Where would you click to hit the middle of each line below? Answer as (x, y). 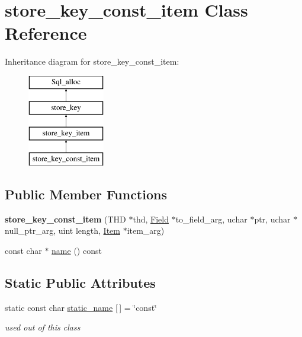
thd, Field (151, 219)
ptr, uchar (272, 219)
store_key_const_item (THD (65, 219)
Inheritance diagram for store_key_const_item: (92, 61)
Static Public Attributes (80, 283)
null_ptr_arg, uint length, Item (62, 231)
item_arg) (146, 231)
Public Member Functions (86, 194)
